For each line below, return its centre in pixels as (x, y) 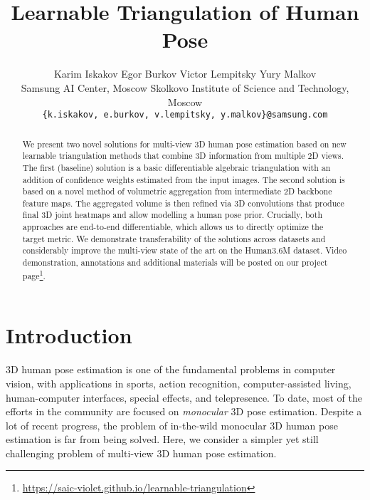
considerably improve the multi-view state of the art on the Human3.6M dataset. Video (185, 250)
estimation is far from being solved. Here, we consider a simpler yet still (162, 439)
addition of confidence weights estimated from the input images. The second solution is (184, 179)
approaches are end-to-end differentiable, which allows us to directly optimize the (173, 227)
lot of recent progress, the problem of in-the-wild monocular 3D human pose (172, 425)
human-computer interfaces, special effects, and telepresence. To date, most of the (184, 397)
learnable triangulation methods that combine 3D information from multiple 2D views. (183, 156)
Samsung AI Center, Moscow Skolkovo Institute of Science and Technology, (185, 87)
